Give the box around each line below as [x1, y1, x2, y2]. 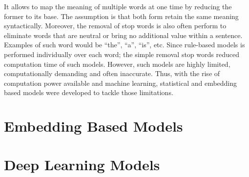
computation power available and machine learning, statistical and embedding [4, 78, 237, 88]
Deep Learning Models [4, 154, 160, 174]
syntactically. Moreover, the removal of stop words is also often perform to [4, 20, 227, 31]
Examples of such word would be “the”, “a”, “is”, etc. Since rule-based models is [4, 39, 245, 50]
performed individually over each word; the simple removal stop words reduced [4, 49, 239, 59]
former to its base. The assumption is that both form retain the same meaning [4, 11, 239, 21]
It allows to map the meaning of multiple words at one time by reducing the [4, 1, 232, 11]
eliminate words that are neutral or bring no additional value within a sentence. [4, 30, 243, 40]
